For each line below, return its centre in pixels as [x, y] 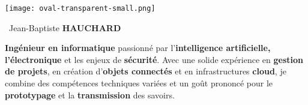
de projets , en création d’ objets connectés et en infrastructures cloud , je [146, 71]
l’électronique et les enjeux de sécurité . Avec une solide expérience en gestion [154, 59]
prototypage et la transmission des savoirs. [90, 94]
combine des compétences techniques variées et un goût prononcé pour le [139, 83]
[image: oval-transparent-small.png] [80, 8]
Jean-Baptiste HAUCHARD [65, 27]
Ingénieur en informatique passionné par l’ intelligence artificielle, [138, 48]
